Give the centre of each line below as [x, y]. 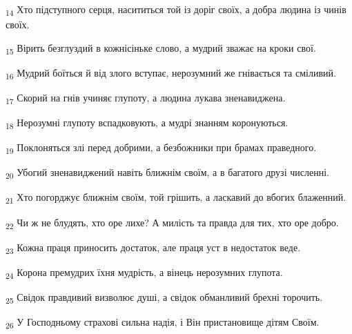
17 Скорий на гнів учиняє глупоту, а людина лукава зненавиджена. [146, 98]
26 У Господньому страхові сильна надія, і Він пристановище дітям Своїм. [163, 323]
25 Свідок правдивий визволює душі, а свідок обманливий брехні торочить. [164, 297]
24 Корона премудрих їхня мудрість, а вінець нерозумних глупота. [144, 273]
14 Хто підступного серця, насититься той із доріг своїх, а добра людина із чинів [176, 10]
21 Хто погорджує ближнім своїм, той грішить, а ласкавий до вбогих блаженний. [176, 198]
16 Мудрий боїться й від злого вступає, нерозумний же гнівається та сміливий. [171, 73]
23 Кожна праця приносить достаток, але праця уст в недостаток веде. [153, 248]
